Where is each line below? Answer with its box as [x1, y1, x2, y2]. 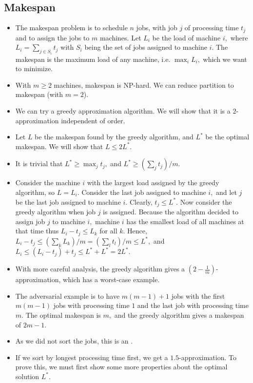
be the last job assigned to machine [15, 196, 121, 207]
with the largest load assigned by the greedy [87, 177, 219, 188]
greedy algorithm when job [15, 207, 96, 217]
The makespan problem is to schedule [15, 22, 128, 33]
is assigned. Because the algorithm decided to [103, 207, 238, 217]
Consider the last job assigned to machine [81, 187, 206, 197]
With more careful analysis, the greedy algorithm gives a [15, 264, 185, 274]
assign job [15, 216, 45, 226]
